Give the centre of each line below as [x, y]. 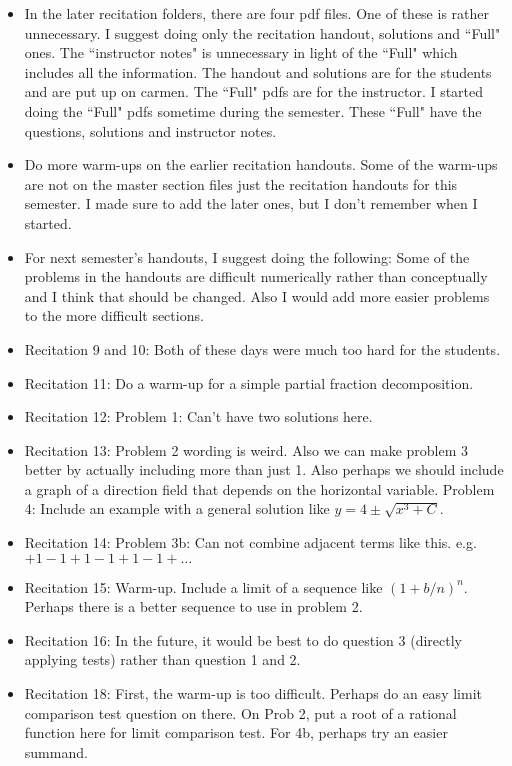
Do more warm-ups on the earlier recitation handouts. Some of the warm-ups [261, 164]
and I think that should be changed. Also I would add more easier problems [257, 295]
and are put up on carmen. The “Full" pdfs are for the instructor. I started [254, 91]
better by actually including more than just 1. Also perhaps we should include [264, 469]
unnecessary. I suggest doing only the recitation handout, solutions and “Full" [262, 32]
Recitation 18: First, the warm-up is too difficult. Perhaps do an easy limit [253, 693]
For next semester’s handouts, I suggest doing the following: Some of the [247, 256]
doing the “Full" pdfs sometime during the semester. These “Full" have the [253, 110]
